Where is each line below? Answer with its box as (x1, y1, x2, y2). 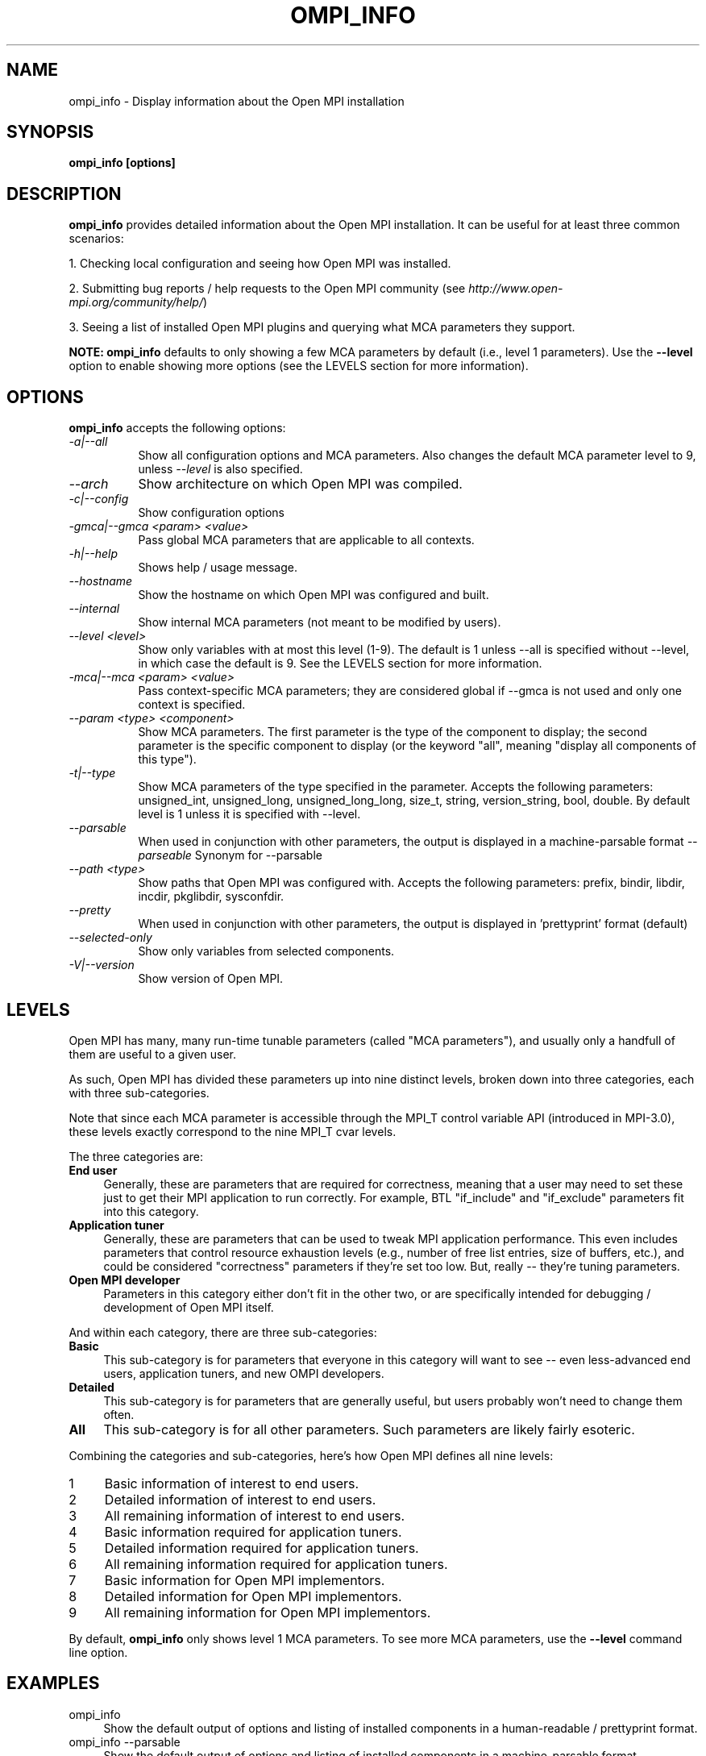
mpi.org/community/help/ (69, 295, 203, 310)
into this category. (103, 1204, 199, 1218)
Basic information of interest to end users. (104, 1475, 359, 1492)
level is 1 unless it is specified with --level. (138, 807, 361, 822)
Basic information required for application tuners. (104, 1523, 402, 1540)
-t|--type (69, 766, 116, 780)
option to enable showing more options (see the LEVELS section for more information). (69, 359, 529, 373)
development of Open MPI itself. (103, 1300, 274, 1314)
